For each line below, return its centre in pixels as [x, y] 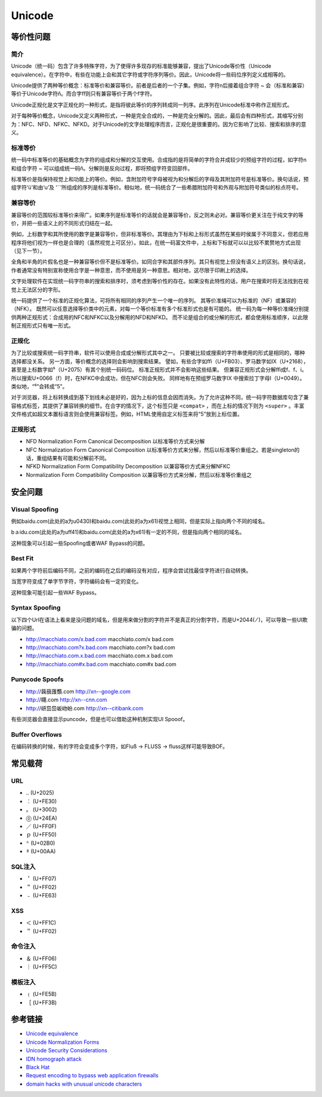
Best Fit [22, 559]
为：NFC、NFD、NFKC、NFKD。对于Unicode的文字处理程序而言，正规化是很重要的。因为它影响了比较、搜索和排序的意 [159, 124]
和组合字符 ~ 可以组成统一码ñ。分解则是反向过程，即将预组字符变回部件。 [102, 168]
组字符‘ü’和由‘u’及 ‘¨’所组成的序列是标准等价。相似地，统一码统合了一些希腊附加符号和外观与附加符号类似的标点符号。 [157, 188]
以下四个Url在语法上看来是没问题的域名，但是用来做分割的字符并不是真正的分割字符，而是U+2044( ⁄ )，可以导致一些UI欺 [159, 620]
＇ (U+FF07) [41, 879]
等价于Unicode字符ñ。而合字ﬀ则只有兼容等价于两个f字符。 [83, 94]
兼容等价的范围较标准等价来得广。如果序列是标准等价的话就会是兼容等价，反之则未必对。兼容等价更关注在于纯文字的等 [157, 215]
